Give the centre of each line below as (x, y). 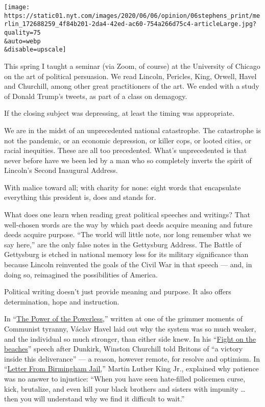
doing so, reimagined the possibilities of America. (81, 274)
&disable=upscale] (35, 50)
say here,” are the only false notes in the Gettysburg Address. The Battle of (123, 244)
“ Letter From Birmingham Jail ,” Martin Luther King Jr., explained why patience (131, 368)
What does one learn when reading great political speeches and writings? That (127, 214)
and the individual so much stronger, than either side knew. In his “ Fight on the (130, 338)
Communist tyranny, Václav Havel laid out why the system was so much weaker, (130, 328)
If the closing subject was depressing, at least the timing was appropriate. (119, 113)
